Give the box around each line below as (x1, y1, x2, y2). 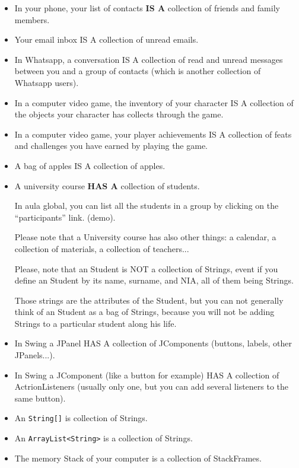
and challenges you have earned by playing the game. (14, 139, 208, 152)
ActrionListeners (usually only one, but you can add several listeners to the (14, 380, 289, 393)
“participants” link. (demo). (14, 211, 116, 223)
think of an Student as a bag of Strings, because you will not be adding (14, 305, 275, 318)
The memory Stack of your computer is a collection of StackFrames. (14, 451, 262, 464)
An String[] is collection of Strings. (14, 412, 148, 424)
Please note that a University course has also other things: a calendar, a (14, 231, 276, 243)
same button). (14, 391, 66, 404)
